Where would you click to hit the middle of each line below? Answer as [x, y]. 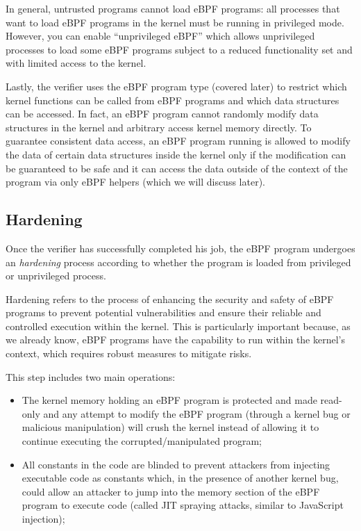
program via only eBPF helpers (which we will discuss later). [135, 182]
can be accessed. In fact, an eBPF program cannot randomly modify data [162, 114]
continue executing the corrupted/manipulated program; [142, 441]
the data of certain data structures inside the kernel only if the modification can [176, 154]
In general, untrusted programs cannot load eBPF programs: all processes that [173, 8]
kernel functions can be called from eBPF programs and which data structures [173, 100]
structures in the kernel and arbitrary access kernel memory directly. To [159, 127]
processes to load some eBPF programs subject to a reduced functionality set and [179, 49]
